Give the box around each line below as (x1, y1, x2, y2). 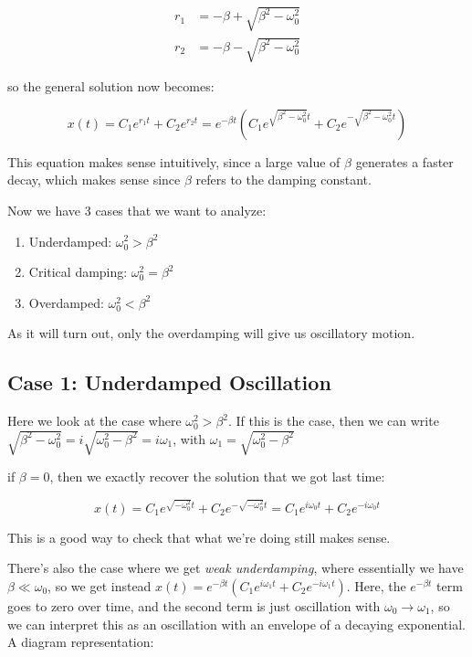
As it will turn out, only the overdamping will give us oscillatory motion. (7, 323, 415, 343)
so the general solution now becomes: (7, 77, 215, 96)
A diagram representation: (7, 632, 154, 652)
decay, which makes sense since (7, 170, 181, 189)
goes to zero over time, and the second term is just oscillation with (7, 596, 381, 615)
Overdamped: (28, 292, 104, 312)
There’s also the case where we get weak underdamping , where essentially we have (7, 558, 464, 578)
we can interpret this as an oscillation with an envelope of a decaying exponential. (7, 614, 466, 633)
